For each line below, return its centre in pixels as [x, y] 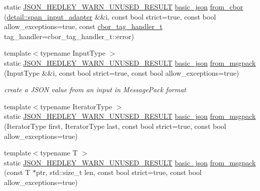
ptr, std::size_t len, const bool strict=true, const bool [119, 172]
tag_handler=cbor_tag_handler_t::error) [69, 36]
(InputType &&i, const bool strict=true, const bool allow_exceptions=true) [122, 72]
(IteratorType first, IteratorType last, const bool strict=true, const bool [115, 126]
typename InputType [73, 53]
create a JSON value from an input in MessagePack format [95, 89]
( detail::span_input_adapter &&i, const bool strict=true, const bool [110, 16]
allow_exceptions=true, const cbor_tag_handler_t [83, 26]
